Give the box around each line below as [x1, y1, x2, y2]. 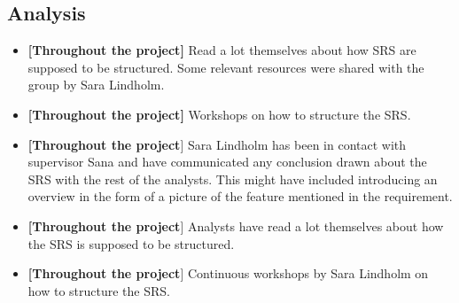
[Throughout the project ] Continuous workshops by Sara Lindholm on [27, 264, 429, 283]
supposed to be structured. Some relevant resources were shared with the [27, 58, 424, 76]
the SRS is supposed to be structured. [27, 234, 235, 252]
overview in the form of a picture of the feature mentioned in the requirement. [27, 187, 453, 206]
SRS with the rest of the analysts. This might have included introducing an [27, 169, 438, 188]
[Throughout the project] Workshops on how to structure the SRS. [27, 105, 411, 123]
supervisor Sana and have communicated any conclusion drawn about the [27, 152, 427, 171]
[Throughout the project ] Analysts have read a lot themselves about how [27, 216, 444, 235]
